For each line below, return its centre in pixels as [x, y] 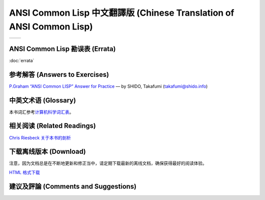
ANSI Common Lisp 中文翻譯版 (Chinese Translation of [122, 13]
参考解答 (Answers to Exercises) [59, 74]
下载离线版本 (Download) [47, 152]
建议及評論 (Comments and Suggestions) [73, 186]
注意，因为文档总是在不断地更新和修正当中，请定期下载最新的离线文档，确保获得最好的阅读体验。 [108, 163]
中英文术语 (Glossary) [42, 100]
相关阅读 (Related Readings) [53, 126]
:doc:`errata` [22, 60]
